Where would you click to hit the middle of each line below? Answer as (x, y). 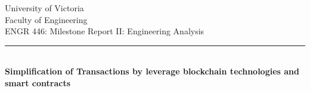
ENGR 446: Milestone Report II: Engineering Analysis (105, 31)
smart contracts (38, 82)
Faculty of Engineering (46, 19)
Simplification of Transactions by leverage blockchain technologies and (152, 71)
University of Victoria (44, 8)
